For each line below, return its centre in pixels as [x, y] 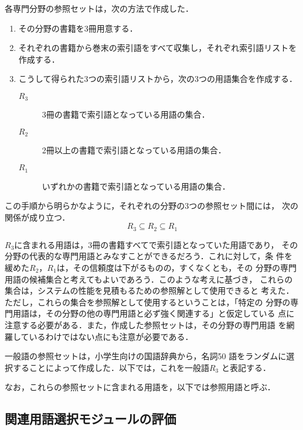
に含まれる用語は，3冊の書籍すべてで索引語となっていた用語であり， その [156, 244]
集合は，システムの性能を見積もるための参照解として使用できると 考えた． [149, 290]
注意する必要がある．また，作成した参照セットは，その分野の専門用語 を [146, 324]
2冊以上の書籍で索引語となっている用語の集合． [134, 150]
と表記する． [246, 367]
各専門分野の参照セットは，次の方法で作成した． [99, 8]
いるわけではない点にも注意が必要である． [111, 336]
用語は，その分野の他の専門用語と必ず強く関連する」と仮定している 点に [154, 313]
